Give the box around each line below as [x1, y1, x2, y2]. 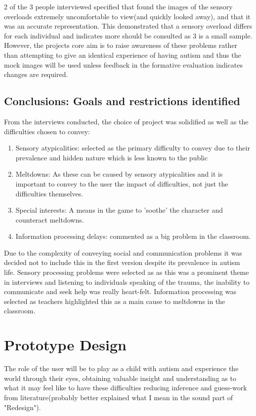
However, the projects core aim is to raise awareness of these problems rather [4, 40, 238, 50]
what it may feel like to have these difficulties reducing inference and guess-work [4, 382, 247, 393]
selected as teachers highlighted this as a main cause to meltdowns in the [4, 296, 225, 306]
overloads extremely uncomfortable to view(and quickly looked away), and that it [4, 11, 251, 21]
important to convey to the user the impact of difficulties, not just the [15, 178, 228, 189]
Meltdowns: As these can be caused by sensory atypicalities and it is [15, 169, 223, 179]
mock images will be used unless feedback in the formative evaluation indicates [4, 59, 243, 70]
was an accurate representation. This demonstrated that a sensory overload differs [4, 21, 253, 31]
